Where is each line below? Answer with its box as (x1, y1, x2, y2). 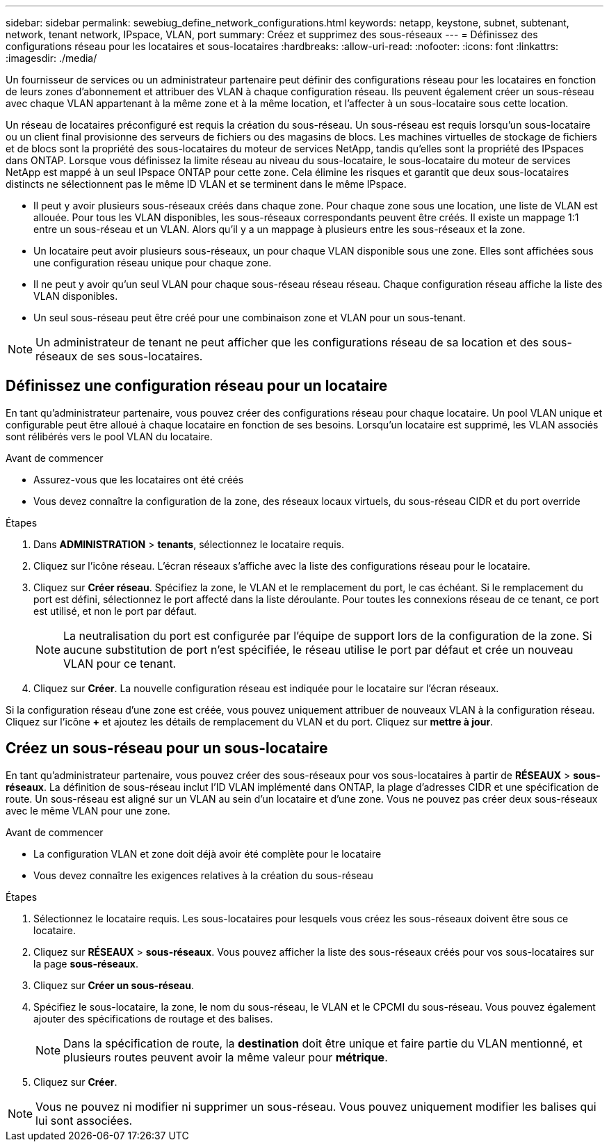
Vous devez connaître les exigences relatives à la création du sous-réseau (33, 869, 373, 881)
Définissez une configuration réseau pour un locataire (6, 377, 388, 395)
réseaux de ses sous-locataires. (35, 349, 203, 363)
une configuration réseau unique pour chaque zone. (33, 257, 272, 268)
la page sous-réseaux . (33, 957, 139, 970)
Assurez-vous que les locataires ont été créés (33, 473, 244, 486)
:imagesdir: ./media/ (6, 52, 97, 64)
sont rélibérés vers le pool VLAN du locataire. (6, 430, 213, 442)
